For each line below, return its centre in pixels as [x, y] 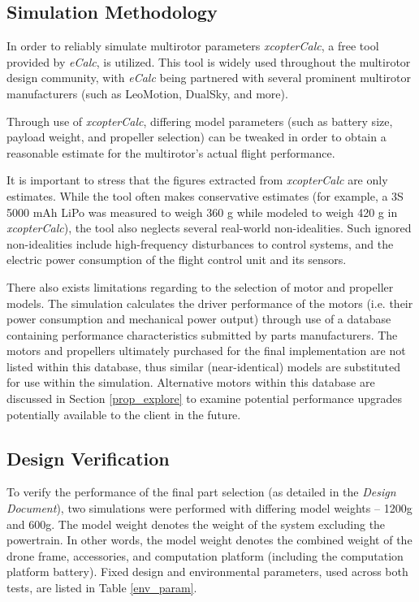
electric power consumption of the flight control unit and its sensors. [177, 260]
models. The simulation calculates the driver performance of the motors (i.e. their [210, 303]
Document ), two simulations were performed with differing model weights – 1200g [209, 508]
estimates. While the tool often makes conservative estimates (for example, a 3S [205, 195]
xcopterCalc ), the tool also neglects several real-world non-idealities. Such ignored [209, 228]
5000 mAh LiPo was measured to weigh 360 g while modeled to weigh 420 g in [202, 212]
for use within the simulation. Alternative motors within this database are [191, 382]
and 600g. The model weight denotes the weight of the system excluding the [196, 524]
